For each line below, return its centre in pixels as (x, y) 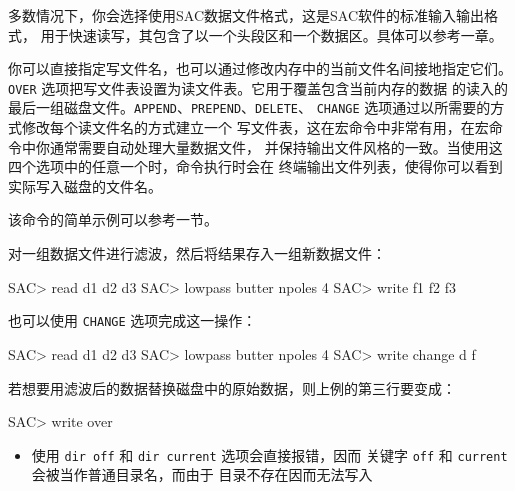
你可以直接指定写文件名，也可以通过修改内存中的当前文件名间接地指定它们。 (260, 68)
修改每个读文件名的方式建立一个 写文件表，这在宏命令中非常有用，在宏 (255, 127)
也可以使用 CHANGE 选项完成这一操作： (132, 320)
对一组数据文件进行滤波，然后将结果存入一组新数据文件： (197, 253)
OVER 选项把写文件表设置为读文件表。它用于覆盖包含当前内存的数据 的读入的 (258, 87)
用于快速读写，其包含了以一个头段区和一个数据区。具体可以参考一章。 (271, 34)
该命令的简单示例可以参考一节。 (113, 219)
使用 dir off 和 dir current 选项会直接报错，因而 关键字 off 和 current (269, 454)
